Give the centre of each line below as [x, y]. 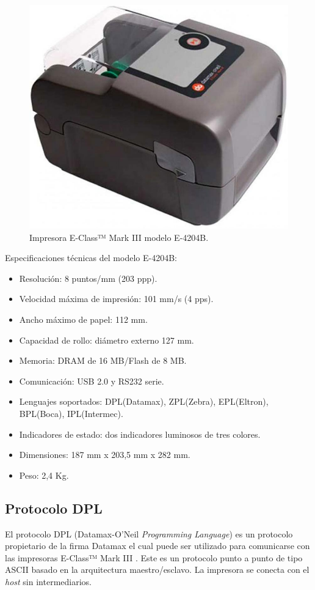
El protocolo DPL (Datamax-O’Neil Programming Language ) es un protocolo [149, 533]
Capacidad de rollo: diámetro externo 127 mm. [107, 340]
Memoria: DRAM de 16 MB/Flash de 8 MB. [103, 360]
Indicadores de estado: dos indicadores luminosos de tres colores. [140, 434]
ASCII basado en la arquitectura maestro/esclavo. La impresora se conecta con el [157, 570]
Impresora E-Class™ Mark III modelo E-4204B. [119, 237]
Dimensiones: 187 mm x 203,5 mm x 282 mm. [105, 455]
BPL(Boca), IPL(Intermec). [71, 414]
